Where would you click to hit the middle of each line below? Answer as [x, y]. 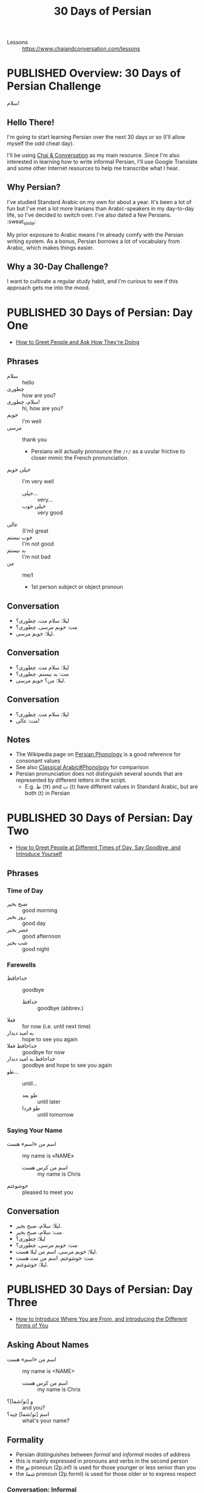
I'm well [32, 421]
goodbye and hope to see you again [67, 1065]
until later [49, 1102]
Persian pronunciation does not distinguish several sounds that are [99, 774]
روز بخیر [16, 916]
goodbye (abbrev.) [60, 1008]
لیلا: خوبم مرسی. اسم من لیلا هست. [56, 1252]
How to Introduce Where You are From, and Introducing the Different [101, 1319]
